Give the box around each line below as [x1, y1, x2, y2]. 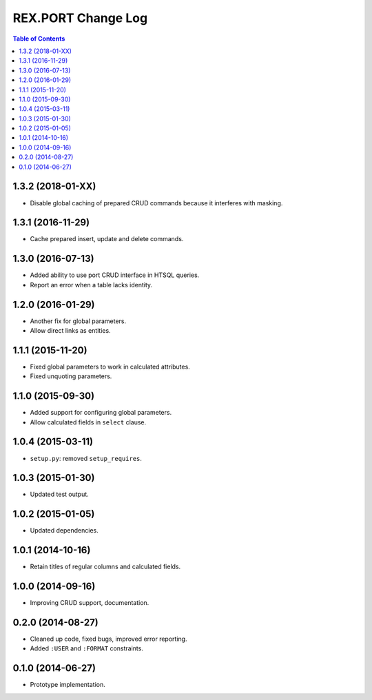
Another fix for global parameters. [30, 317, 127, 325]
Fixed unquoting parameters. [30, 372, 112, 380]
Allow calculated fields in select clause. [30, 418, 147, 426]
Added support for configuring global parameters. [30, 409, 172, 417]
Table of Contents [12, 34, 65, 43]
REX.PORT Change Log [12, 10, 148, 25]
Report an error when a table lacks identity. [30, 280, 153, 289]
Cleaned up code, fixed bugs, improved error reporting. [30, 635, 187, 644]
